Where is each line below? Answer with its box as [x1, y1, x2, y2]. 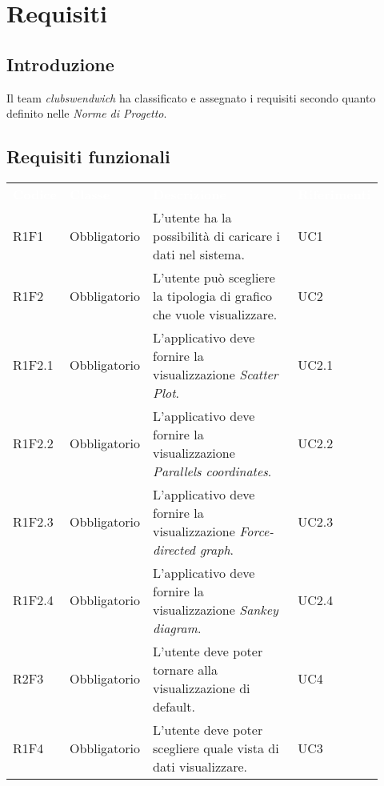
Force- [239, 521, 274, 540]
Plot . [153, 383, 179, 402]
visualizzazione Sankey [153, 600, 278, 619]
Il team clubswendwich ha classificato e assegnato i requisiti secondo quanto [6, 89, 376, 106]
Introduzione [6, 51, 114, 76]
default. [153, 696, 195, 716]
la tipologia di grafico [153, 286, 273, 305]
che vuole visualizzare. [153, 304, 278, 323]
